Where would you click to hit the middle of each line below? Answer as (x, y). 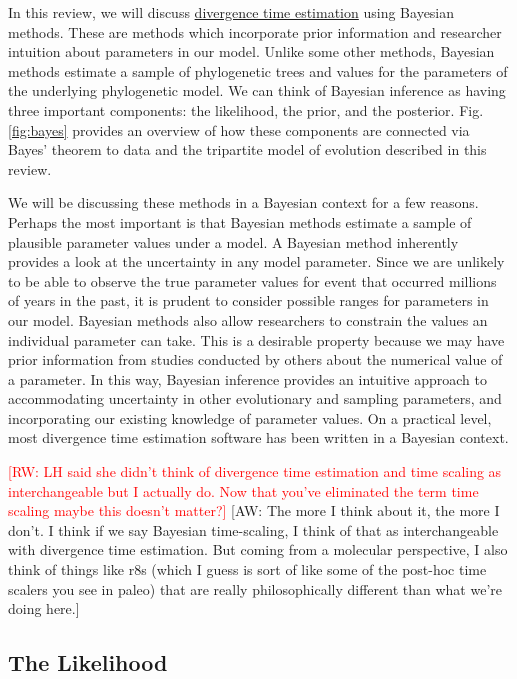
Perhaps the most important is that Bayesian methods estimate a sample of (240, 221)
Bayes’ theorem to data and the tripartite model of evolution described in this (247, 149)
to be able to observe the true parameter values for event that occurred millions (252, 280)
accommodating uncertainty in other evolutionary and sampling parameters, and (255, 398)
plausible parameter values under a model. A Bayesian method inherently (233, 241)
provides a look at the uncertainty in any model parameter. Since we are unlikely (256, 261)
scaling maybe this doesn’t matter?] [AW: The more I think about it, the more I (254, 510)
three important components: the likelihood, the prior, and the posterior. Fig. (246, 109)
